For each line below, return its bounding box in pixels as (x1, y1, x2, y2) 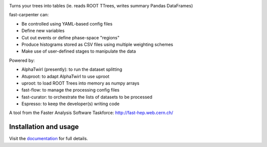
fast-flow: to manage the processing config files (21, 87, 120, 93)
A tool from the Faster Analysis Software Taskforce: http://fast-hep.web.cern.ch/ (9, 110, 174, 116)
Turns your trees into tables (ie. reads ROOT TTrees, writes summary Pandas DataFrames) (9, 3, 193, 8)
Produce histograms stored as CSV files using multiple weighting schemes (21, 41, 173, 47)
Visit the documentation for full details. (9, 136, 89, 142)
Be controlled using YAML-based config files (21, 21, 113, 27)
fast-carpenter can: (9, 12, 49, 18)
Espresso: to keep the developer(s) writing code (21, 101, 120, 107)
